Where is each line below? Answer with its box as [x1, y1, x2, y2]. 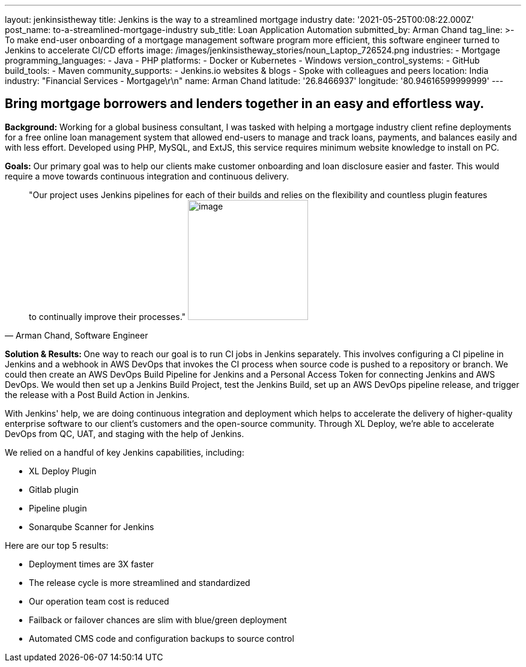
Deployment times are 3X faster [29, 558, 154, 569]
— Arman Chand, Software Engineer [5, 330, 148, 340]
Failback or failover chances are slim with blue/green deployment [29, 614, 287, 625]
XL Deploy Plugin [29, 465, 97, 476]
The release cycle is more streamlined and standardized [29, 577, 250, 588]
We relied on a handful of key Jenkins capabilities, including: [5, 447, 244, 457]
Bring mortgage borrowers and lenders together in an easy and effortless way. [5, 96, 485, 112]
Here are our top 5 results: [5, 540, 109, 551]
